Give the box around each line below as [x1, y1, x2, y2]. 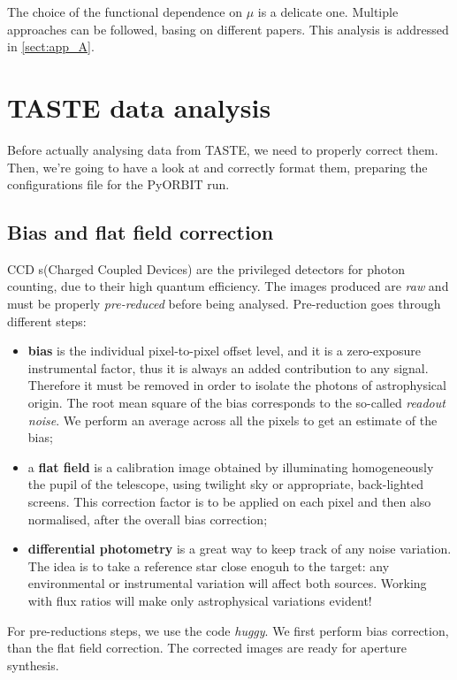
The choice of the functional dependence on [7, 3, 242, 20]
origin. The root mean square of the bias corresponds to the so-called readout [27, 393, 446, 412]
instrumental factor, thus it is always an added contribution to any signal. [27, 358, 429, 377]
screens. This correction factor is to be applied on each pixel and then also [27, 493, 431, 511]
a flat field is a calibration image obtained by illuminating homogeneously [27, 457, 434, 476]
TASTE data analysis [7, 88, 271, 125]
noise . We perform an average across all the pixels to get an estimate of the [27, 410, 438, 429]
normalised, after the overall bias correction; [27, 509, 268, 528]
